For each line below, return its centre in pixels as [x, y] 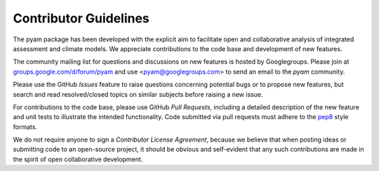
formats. [25, 127]
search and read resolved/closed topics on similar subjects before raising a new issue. [138, 94]
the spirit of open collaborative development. [78, 159]
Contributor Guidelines [81, 18]
